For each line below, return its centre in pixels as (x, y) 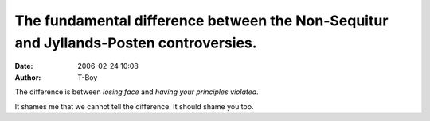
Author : (28, 77)
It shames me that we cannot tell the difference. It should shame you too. (134, 106)
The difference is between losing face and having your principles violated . (137, 92)
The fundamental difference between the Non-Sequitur (201, 21)
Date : (24, 66)
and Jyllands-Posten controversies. (136, 43)
